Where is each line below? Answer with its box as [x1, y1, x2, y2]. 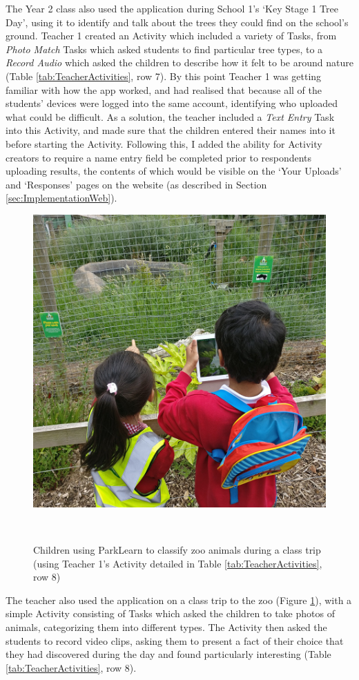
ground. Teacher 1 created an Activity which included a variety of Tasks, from [6, 28, 337, 43]
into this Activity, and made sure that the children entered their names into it [6, 123, 336, 137]
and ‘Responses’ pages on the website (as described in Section [6, 177, 267, 191]
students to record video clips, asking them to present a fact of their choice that [6, 633, 344, 648]
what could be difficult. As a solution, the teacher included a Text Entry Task [6, 109, 335, 124]
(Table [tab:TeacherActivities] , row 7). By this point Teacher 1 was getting [6, 68, 322, 83]
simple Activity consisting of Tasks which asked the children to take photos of [6, 606, 335, 621]
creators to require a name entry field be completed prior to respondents [6, 150, 312, 164]
